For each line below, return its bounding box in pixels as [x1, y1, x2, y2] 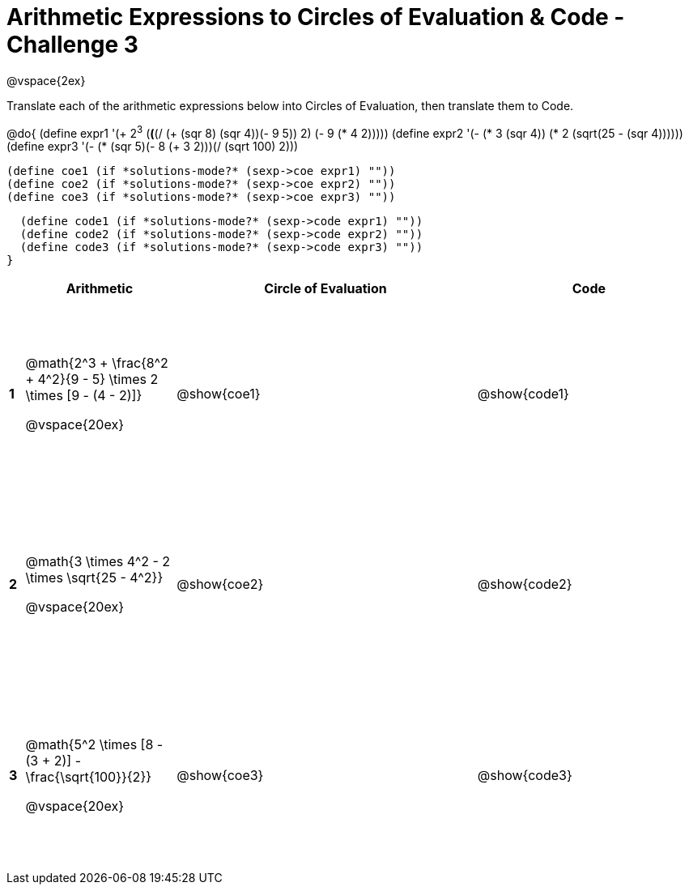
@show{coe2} [177, 576, 264, 593]
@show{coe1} [177, 386, 261, 403]
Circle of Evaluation [264, 280, 387, 297]
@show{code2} [477, 576, 572, 593]
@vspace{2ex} [6, 73, 86, 87]
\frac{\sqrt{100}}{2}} [25, 768, 152, 785]
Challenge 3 [6, 31, 138, 58]
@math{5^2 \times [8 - [25, 735, 164, 752]
